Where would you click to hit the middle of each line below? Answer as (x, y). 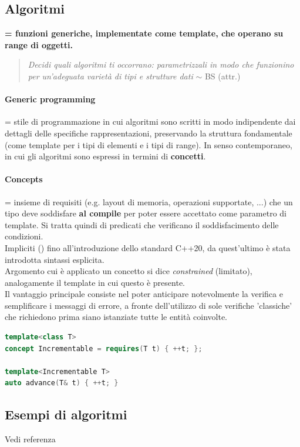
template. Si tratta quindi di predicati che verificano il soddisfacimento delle (142, 224)
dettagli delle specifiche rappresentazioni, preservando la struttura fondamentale (149, 133)
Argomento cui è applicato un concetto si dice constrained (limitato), (129, 271)
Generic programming (50, 99)
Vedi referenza (30, 439)
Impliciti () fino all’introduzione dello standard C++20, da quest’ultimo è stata (148, 247)
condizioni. (24, 236)
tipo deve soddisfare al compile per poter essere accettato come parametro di (146, 213)
